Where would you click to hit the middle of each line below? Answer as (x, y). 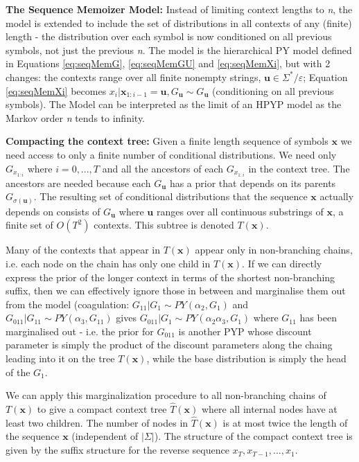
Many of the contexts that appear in (83, 250)
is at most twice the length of (285, 422)
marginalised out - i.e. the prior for (80, 331)
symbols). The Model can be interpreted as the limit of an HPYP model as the (174, 104)
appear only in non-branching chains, (274, 250)
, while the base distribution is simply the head (246, 358)
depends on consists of (53, 211)
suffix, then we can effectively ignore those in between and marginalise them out (176, 291)
